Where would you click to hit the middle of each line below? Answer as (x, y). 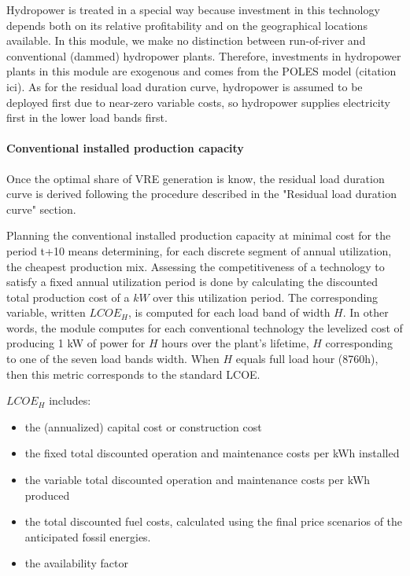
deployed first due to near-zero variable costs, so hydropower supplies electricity (198, 102)
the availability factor (76, 563)
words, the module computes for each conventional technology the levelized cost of (205, 327)
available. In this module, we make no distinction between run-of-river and (186, 40)
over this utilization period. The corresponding (266, 297)
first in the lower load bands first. (87, 117)
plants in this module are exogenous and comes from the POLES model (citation (201, 71)
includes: (70, 400)
